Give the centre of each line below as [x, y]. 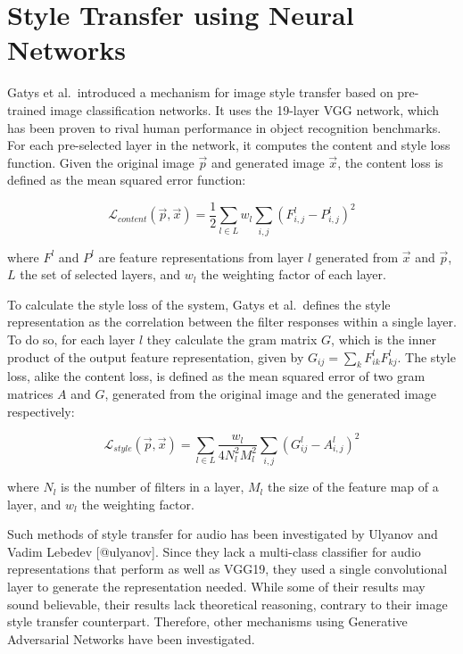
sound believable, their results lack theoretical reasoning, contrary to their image [227, 604]
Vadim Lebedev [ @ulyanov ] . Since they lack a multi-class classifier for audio [214, 551]
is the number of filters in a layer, [153, 487]
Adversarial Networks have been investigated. [131, 638]
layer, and [34, 504]
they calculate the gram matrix [232, 339]
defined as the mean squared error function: [127, 180]
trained [27, 109]
